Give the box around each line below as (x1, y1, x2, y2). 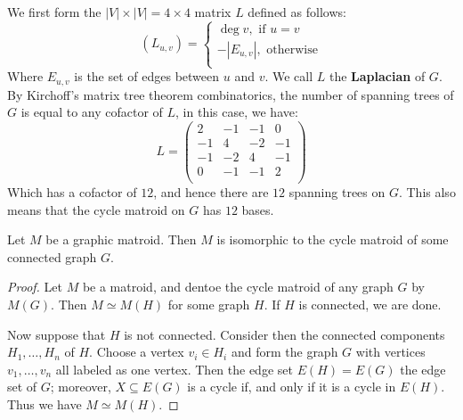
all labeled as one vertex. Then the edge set (55, 359, 293, 378)
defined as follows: (248, 3, 346, 21)
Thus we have (7, 394, 82, 413)
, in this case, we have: (175, 103, 298, 121)
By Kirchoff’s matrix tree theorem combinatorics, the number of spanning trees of (7, 85, 454, 103)
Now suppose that (7, 325, 106, 343)
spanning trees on (288, 183, 386, 202)
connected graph (7, 247, 97, 266)
